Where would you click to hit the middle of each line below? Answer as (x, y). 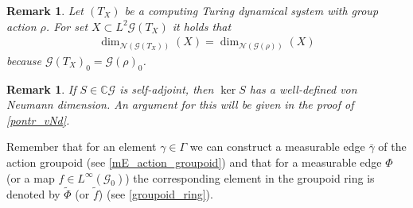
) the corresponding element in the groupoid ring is (250, 177)
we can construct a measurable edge (277, 146)
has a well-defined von (303, 89)
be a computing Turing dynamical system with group (251, 10)
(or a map (31, 177)
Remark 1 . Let (45, 10)
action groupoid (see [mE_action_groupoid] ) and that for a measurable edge (194, 162)
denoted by (33, 193)
